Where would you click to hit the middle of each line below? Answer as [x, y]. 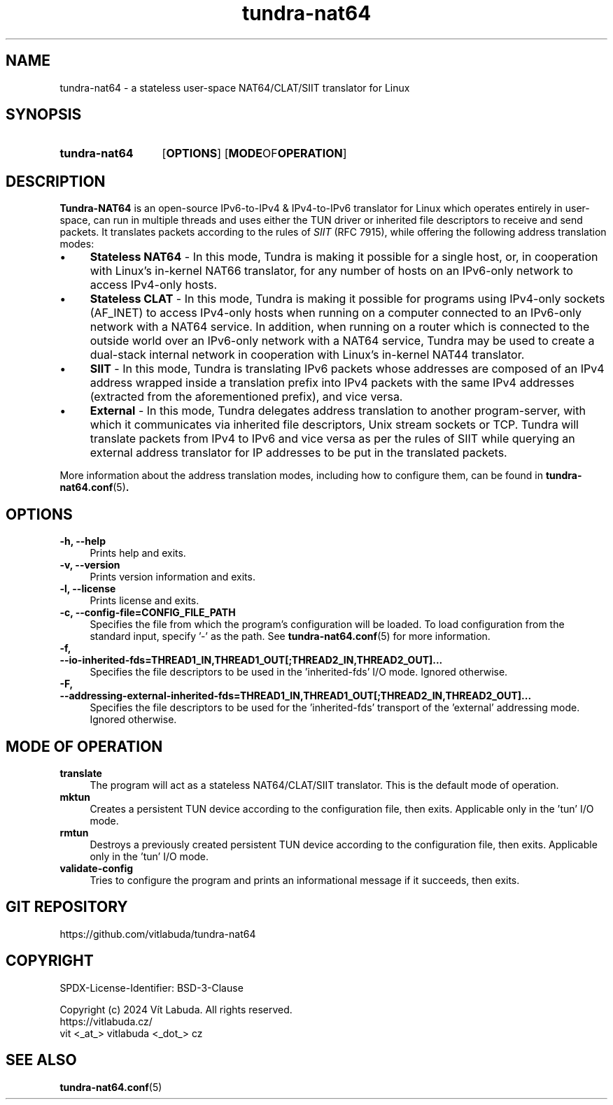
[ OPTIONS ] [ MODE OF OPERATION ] [254, 154]
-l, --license [88, 589]
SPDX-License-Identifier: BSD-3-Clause [152, 988]
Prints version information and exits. [172, 577]
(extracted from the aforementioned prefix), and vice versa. [246, 397]
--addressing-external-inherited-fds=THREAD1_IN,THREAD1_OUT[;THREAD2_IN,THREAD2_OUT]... [296, 696]
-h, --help [83, 541]
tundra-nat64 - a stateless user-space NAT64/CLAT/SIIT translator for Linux [235, 87]
